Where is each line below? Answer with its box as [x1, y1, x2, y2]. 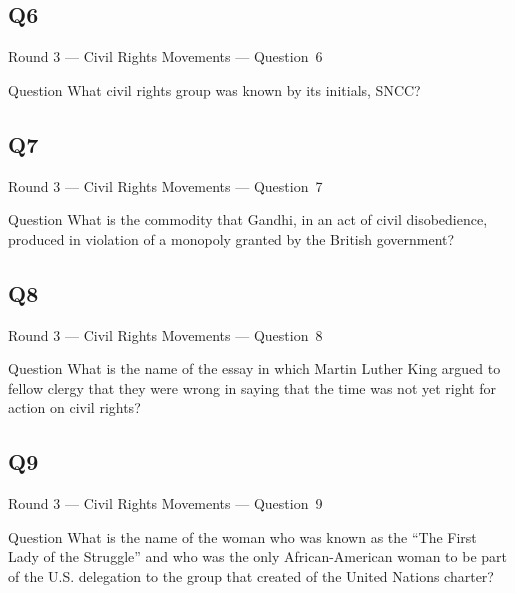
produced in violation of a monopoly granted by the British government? [8, 228, 455, 249]
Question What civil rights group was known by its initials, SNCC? [8, 79, 421, 100]
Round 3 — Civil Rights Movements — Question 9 [8, 493, 323, 514]
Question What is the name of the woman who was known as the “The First [8, 526, 477, 547]
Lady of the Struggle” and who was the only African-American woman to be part [8, 546, 507, 567]
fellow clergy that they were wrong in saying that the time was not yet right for [8, 377, 496, 398]
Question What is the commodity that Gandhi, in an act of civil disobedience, [8, 209, 488, 230]
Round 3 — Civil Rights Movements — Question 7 [8, 175, 323, 196]
